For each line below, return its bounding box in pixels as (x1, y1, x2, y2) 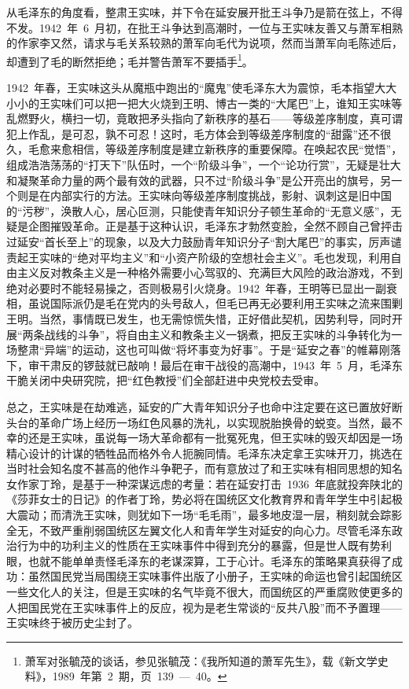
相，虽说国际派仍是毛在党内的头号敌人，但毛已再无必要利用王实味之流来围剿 (6, 295, 403, 311)
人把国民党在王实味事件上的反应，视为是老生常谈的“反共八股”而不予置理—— (6, 599, 403, 615)
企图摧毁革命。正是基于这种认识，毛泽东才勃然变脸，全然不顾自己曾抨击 (28, 218, 403, 234)
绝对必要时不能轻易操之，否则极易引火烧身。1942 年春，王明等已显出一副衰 (6, 279, 397, 296)
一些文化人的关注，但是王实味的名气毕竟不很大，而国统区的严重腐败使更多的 (6, 584, 403, 600)
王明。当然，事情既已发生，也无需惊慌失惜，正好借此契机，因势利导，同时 (6, 310, 392, 326)
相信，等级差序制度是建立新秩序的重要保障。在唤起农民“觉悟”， (72, 141, 403, 157)
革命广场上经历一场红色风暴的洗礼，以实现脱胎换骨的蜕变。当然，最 (39, 414, 392, 430)
